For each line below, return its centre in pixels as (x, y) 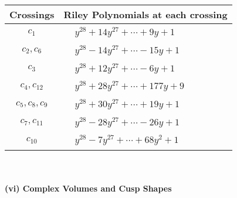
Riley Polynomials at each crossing (145, 14)
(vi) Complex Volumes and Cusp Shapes (88, 188)
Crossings (32, 14)
